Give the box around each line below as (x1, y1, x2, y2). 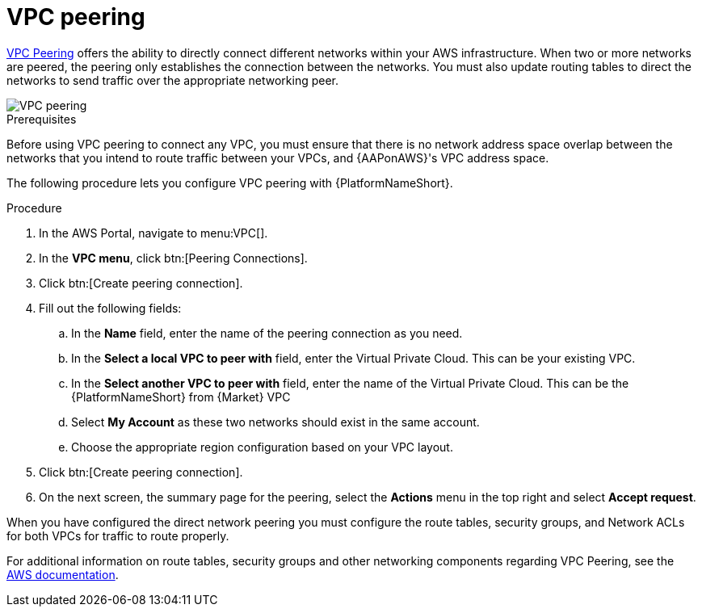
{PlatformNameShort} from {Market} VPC (71, 389, 291, 404)
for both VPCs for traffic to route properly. (6, 528, 229, 543)
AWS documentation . (6, 567, 119, 582)
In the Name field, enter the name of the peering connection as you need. (71, 325, 463, 340)
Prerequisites (6, 111, 77, 126)
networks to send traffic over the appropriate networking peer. (6, 73, 339, 87)
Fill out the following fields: (39, 300, 182, 315)
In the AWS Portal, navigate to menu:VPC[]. (39, 225, 268, 240)
